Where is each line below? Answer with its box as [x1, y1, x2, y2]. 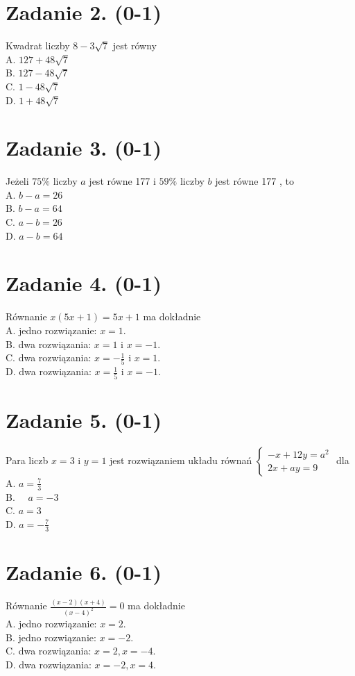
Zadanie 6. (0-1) [6, 557, 162, 586]
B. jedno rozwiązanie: [6, 629, 96, 644]
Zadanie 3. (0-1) [6, 133, 162, 162]
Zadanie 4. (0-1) [6, 269, 162, 297]
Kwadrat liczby [6, 38, 70, 53]
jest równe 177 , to [215, 174, 294, 188]
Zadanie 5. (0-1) [6, 405, 162, 434]
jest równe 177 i [89, 174, 156, 188]
